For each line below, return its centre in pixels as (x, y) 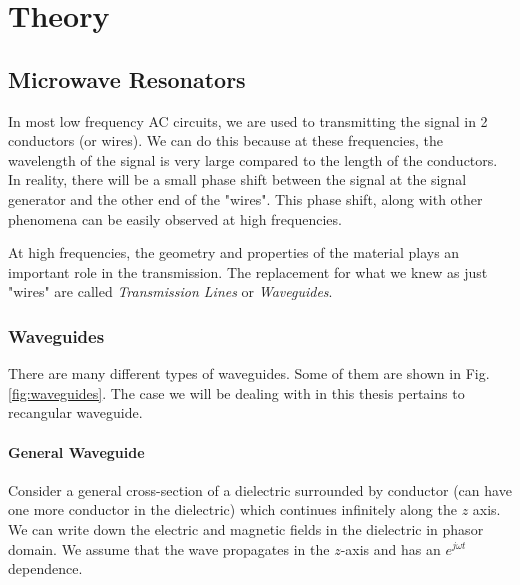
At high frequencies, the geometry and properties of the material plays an (234, 252)
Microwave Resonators (127, 78)
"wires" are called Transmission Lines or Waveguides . (170, 291)
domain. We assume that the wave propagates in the (169, 548)
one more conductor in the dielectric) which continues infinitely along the (232, 509)
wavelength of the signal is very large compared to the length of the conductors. (253, 159)
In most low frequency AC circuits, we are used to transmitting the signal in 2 (248, 120)
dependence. (45, 568)
